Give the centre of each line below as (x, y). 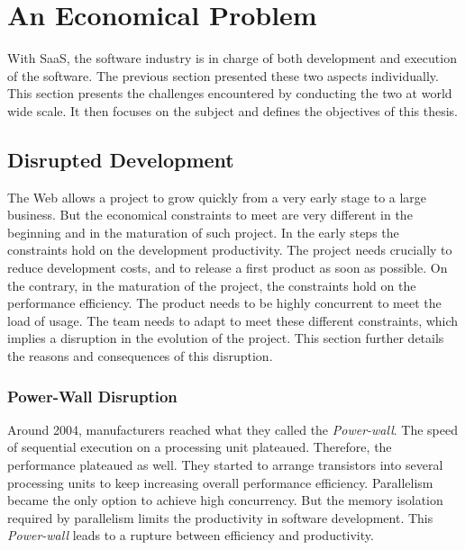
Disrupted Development (121, 159)
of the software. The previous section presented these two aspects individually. (223, 75)
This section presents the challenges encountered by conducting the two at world (230, 93)
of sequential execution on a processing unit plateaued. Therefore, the (200, 447)
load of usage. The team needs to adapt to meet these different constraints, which (233, 320)
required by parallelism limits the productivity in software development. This (220, 517)
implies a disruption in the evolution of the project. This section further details (226, 338)
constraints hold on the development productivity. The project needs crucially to (230, 250)
